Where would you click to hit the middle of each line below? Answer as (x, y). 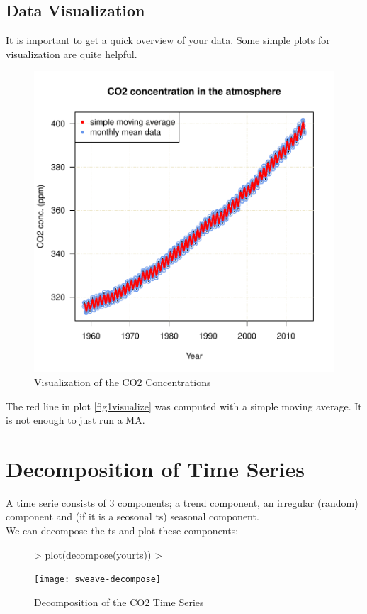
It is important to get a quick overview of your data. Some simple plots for (168, 40)
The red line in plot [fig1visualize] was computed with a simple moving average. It (184, 406)
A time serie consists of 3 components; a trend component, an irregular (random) (182, 502)
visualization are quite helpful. (72, 54)
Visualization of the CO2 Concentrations (123, 382)
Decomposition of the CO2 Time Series (119, 602)
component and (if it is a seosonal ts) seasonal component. (132, 516)
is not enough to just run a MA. (75, 420)
